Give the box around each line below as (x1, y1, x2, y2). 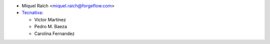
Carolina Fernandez (34, 30, 75, 37)
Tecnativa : (21, 10, 43, 16)
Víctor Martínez (34, 16, 66, 22)
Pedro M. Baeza (34, 24, 67, 30)
